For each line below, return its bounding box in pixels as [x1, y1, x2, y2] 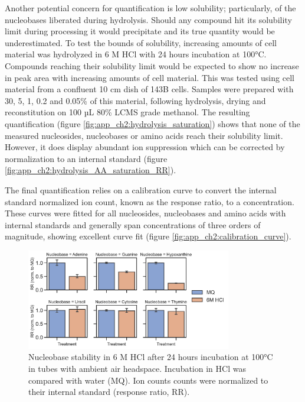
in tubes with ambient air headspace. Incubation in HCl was [28, 362, 246, 374]
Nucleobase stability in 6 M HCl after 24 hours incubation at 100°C [28, 351, 273, 363]
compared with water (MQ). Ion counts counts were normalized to [28, 374, 268, 386]
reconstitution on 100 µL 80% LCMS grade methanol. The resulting [5, 106, 250, 118]
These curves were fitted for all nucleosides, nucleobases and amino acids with [5, 207, 286, 219]
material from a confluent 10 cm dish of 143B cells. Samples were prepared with [5, 83, 294, 95]
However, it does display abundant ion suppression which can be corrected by [5, 141, 285, 153]
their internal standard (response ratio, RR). [28, 385, 190, 398]
